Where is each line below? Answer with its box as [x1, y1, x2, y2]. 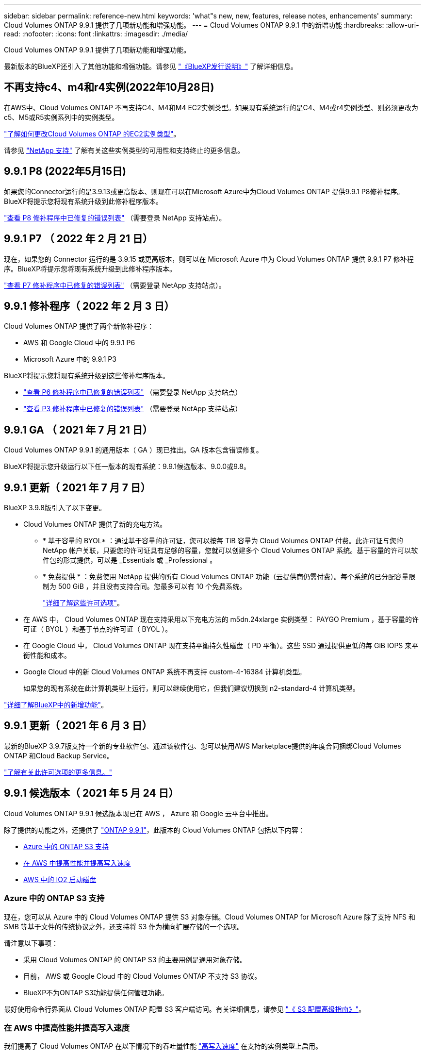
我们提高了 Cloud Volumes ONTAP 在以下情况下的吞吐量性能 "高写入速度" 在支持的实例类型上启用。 [4, 1042, 323, 1051]
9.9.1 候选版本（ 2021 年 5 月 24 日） [4, 787, 179, 800]
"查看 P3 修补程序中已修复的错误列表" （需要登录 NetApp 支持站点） [23, 404, 242, 413]
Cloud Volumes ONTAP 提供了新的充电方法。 [23, 520, 167, 529]
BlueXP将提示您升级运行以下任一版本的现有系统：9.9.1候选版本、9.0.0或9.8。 [4, 462, 250, 471]
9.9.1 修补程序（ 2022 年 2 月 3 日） [4, 300, 175, 312]
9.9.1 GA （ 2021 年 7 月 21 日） [4, 423, 153, 436]
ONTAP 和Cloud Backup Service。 [4, 751, 114, 760]
